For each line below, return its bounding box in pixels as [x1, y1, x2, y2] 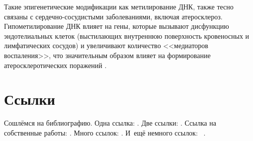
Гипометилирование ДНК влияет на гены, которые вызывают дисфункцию [4, 21, 229, 31]
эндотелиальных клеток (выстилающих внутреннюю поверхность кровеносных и [4, 30, 250, 41]
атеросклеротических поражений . [4, 60, 107, 70]
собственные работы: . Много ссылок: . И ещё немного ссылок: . [4, 127, 206, 138]
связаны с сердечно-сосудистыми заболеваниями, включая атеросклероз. [4, 11, 223, 21]
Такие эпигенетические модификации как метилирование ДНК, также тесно [4, 1, 234, 11]
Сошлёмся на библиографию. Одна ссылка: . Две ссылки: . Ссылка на [4, 118, 216, 128]
